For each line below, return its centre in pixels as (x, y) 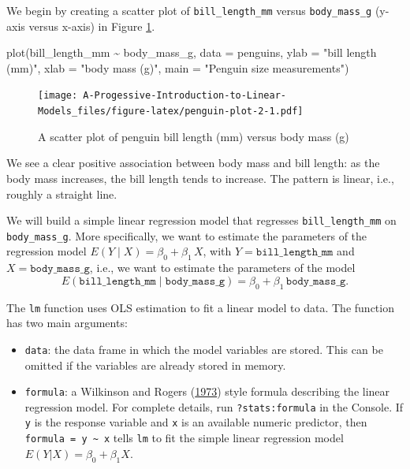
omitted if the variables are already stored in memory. (155, 365)
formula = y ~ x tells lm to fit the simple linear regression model (184, 438)
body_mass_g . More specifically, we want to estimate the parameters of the (187, 235)
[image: (58, 96)
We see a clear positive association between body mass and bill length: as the (193, 163)
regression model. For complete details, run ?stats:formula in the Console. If (214, 406)
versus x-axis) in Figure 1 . (92, 26)
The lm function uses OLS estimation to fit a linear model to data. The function (200, 307)
